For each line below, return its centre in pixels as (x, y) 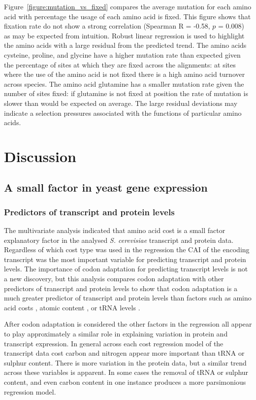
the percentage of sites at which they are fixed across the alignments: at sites (120, 64)
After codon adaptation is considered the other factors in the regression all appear (128, 324)
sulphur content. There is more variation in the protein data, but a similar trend (125, 362)
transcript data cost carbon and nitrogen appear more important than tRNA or (124, 353)
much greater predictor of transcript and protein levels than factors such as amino (128, 298)
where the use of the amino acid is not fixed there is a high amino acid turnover (125, 74)
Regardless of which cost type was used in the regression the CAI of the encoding (127, 250)
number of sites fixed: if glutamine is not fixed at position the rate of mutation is (126, 93)
